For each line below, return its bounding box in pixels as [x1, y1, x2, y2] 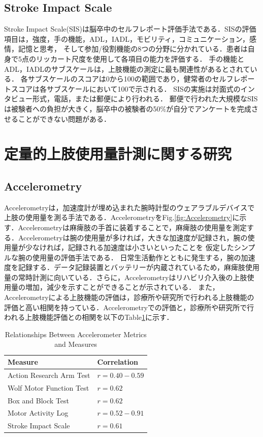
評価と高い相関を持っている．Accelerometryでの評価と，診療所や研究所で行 [4, 302, 254, 312]
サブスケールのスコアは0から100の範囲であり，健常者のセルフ [27, 73, 234, 84]
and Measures [54, 339, 97, 349]
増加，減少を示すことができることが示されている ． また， [25, 282, 219, 292]
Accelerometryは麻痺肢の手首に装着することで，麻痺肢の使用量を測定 [18, 222, 247, 232]
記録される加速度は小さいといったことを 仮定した [68, 242, 234, 253]
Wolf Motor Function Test [8, 382, 89, 393]
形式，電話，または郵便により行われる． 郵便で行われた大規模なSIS [32, 93, 258, 104]
